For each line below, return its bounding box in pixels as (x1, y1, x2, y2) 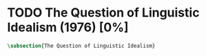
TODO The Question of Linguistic (7, 5, 200, 21)
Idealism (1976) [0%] (7, 19, 129, 35)
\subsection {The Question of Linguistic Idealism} (7, 42, 156, 49)
